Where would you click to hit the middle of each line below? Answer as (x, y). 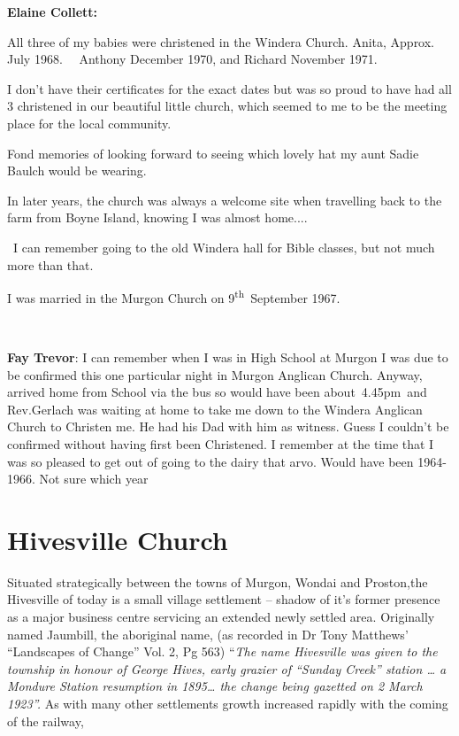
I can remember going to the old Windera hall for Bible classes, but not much (224, 247)
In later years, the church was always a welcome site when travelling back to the (225, 200)
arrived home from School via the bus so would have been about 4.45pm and (217, 392)
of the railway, (46, 721)
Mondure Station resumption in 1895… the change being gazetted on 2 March (215, 686)
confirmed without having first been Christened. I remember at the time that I (221, 443)
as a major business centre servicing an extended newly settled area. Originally (221, 617)
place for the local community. (89, 123)
